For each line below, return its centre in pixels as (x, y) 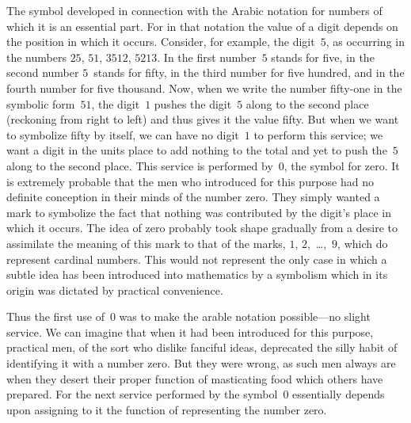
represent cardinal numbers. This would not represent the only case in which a (197, 259)
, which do (363, 243)
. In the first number (207, 57)
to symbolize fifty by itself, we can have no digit (123, 134)
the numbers (36, 57)
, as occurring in (365, 42)
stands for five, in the (323, 57)
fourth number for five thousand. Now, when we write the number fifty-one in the (204, 88)
